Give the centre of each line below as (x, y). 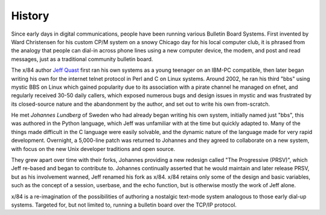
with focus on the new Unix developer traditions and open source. (93, 149)
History (30, 16)
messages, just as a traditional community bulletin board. (82, 59)
